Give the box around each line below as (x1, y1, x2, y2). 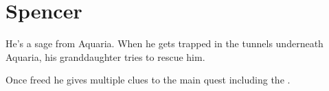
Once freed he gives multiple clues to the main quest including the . (5, 73, 291, 87)
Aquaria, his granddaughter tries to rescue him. (5, 49, 205, 64)
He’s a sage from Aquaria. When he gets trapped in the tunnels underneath (5, 36, 324, 51)
